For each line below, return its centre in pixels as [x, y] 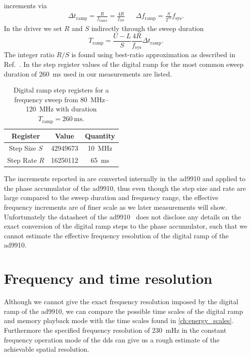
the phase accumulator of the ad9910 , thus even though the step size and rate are [125, 188]
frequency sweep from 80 [51, 99]
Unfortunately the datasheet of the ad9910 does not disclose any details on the [123, 216]
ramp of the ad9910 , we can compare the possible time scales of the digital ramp [124, 311]
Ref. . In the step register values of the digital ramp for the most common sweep [124, 64]
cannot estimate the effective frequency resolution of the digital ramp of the [116, 235]
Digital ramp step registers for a [61, 90]
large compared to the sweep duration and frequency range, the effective [111, 197]
